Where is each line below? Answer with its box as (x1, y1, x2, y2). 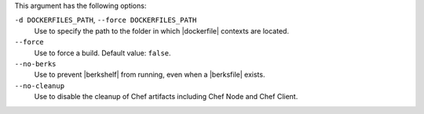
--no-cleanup (14, 81, 65, 90)
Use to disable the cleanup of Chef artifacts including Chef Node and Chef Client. (34, 92, 298, 102)
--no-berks (14, 59, 57, 68)
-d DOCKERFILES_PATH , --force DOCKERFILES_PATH (14, 16, 197, 25)
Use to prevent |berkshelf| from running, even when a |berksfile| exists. (34, 70, 265, 80)
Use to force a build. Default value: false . (34, 48, 172, 58)
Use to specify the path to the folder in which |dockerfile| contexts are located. (34, 26, 290, 35)
